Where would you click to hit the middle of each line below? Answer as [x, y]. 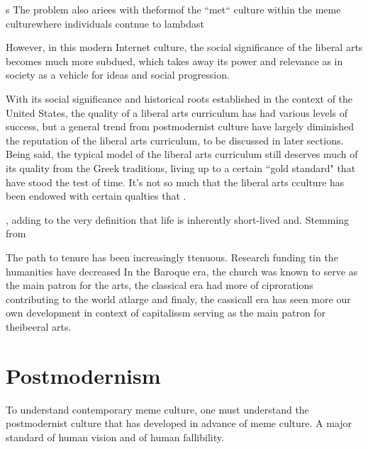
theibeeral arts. [39, 326]
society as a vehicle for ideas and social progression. [118, 75]
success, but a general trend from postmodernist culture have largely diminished [180, 126]
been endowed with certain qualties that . [96, 196]
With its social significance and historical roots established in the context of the [179, 98]
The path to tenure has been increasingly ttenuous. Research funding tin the [172, 257]
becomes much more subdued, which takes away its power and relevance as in [174, 61]
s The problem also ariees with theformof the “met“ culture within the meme [173, 9]
